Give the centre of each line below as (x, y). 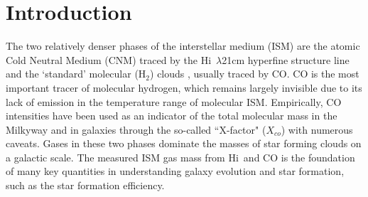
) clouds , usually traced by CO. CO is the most (255, 74)
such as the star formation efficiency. (85, 185)
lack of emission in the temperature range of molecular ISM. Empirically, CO (174, 101)
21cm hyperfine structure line (286, 59)
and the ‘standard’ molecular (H (76, 74)
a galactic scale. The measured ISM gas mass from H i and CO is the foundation (180, 157)
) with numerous (317, 129)
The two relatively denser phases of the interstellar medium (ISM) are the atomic (183, 46)
